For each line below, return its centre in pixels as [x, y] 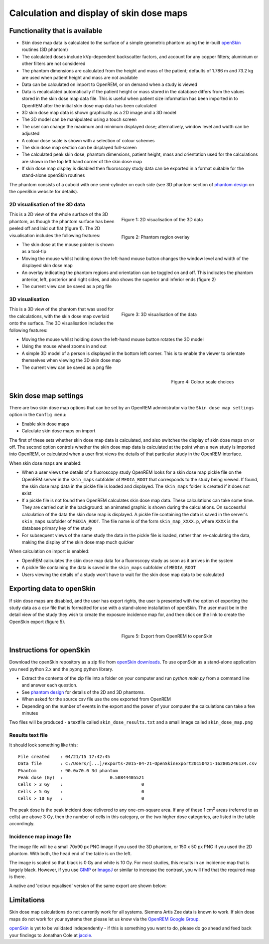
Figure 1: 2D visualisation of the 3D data [162, 220]
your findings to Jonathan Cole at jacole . [51, 935]
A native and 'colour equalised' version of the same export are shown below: [88, 886]
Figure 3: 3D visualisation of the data [159, 315]
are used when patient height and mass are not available [80, 78]
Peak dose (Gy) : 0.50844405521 [81, 778]
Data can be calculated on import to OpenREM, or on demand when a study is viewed [110, 84]
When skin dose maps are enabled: [45, 463]
